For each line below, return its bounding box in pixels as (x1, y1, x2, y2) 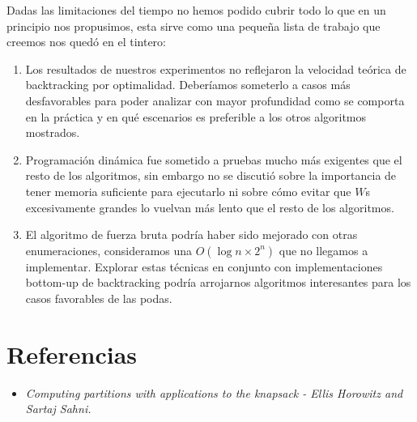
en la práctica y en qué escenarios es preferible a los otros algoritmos (25, 108, 367, 125)
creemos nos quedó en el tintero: (6, 33, 166, 50)
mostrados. (25, 124, 80, 141)
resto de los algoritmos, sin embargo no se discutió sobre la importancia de (25, 167, 397, 184)
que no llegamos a (279, 241, 368, 258)
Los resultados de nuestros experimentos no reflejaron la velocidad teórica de (25, 60, 406, 77)
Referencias (6, 337, 138, 370)
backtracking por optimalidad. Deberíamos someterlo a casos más (25, 76, 351, 93)
